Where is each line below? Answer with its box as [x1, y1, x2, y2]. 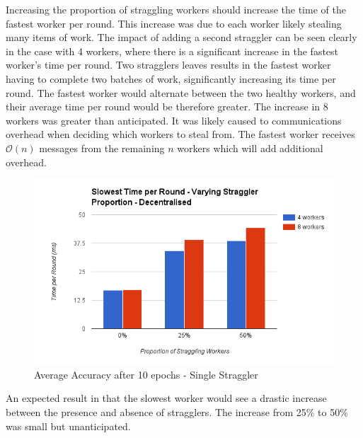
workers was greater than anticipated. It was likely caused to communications [6, 113, 342, 127]
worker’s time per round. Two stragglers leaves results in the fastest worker [6, 57, 331, 72]
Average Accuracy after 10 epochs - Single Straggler [34, 367, 258, 381]
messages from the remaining [39, 140, 165, 155]
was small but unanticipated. [6, 418, 131, 433]
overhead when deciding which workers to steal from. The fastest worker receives [6, 127, 355, 142]
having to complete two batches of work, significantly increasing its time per [6, 71, 336, 86]
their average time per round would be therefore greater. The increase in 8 [6, 99, 328, 114]
